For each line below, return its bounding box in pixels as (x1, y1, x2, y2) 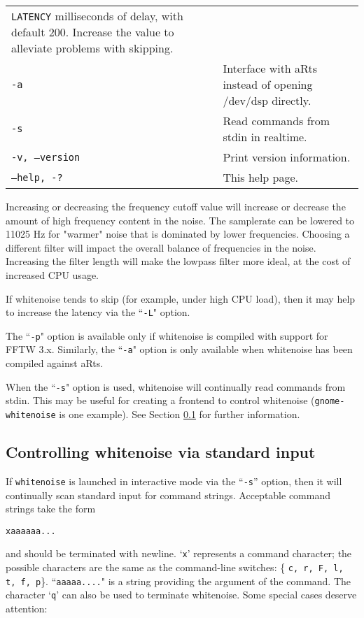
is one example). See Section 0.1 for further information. (59, 407, 300, 422)
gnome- (314, 396, 345, 407)
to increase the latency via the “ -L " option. (6, 305, 190, 319)
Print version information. (223, 149, 351, 165)
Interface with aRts (223, 60, 317, 76)
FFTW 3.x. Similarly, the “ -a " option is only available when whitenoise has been (6, 342, 353, 357)
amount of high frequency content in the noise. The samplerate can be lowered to (6, 213, 355, 227)
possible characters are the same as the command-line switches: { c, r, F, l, (6, 560, 344, 575)
